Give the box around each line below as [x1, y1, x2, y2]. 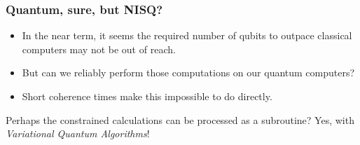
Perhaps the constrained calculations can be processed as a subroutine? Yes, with [6, 112, 354, 127]
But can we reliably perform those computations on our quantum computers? [22, 65, 355, 80]
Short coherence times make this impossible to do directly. [22, 89, 272, 103]
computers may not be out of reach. [22, 41, 176, 56]
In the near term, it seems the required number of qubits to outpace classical [22, 28, 352, 43]
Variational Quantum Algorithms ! [6, 126, 150, 141]
